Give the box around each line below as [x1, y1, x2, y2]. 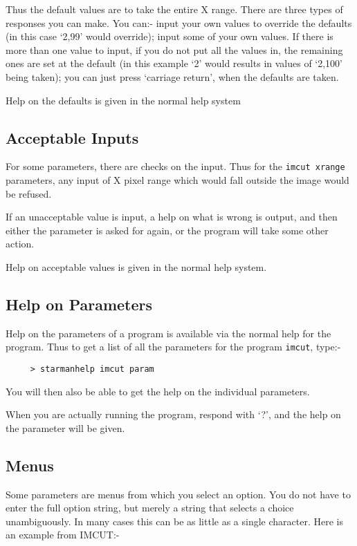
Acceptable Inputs [6, 126, 139, 148]
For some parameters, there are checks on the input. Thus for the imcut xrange [6, 159, 345, 173]
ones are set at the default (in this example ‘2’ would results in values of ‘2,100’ [6, 56, 343, 70]
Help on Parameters [6, 293, 153, 314]
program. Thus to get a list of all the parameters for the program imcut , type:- [6, 339, 341, 354]
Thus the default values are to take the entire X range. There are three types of [6, 2, 343, 16]
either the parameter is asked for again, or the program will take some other [6, 223, 329, 237]
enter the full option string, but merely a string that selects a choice [6, 500, 294, 515]
